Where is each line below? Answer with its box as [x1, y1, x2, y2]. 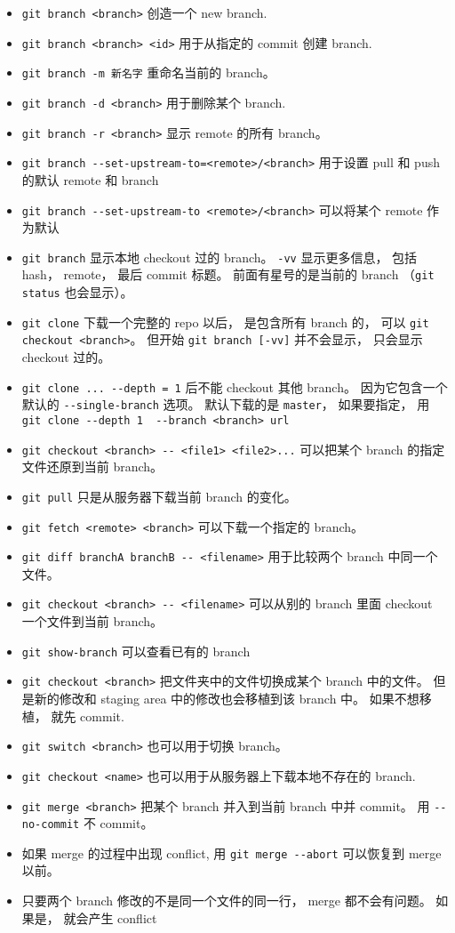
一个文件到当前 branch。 [21, 612, 164, 631]
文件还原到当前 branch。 [21, 457, 164, 476]
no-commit [21, 818, 80, 832]
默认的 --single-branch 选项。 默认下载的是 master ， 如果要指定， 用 [21, 395, 430, 414]
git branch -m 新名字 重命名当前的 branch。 [21, 63, 275, 82]
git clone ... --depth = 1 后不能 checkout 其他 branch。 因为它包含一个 [21, 377, 448, 396]
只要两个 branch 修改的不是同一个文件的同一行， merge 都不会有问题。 [21, 891, 432, 910]
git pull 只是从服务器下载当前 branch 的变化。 [21, 487, 297, 505]
